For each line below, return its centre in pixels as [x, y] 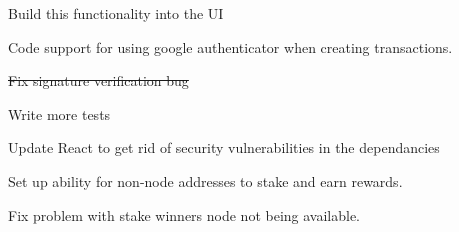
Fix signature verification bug [98, 80]
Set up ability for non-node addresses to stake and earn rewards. [205, 180]
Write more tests [59, 113]
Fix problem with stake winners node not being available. [184, 214]
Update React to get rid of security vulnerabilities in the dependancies [224, 147]
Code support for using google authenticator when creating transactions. [230, 46]
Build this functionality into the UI [116, 13]
